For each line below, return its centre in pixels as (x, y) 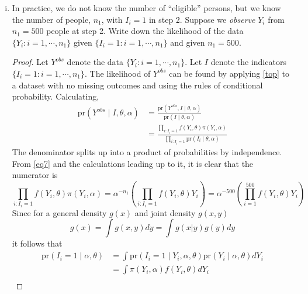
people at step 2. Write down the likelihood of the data (145, 31)
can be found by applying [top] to (229, 73)
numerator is (35, 175)
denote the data (95, 62)
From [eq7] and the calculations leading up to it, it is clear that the (133, 163)
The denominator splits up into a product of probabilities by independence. (147, 152)
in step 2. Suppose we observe (202, 19)
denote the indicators (248, 62)
